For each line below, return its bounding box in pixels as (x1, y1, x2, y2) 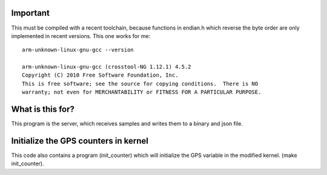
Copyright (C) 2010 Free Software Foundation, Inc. (22, 72, 179, 78)
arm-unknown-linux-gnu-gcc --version (22, 46, 134, 54)
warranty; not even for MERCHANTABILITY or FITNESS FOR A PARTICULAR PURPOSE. (22, 89, 262, 96)
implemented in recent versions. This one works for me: (11, 32, 151, 39)
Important (11, 8, 50, 18)
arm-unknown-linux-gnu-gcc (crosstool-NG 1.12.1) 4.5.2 (22, 63, 191, 71)
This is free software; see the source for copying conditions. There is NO (22, 80, 259, 87)
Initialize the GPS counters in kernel (11, 136, 148, 146)
